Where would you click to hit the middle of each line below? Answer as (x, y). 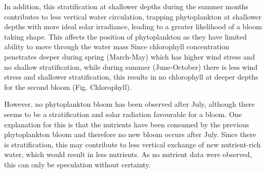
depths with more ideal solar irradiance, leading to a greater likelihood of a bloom (133, 26)
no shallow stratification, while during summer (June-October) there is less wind (131, 66)
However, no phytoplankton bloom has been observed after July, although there (129, 104)
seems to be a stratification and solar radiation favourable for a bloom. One (123, 114)
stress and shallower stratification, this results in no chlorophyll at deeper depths (131, 77)
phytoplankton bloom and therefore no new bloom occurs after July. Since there (130, 134)
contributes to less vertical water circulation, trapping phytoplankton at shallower (133, 16)
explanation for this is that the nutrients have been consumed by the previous (127, 124)
